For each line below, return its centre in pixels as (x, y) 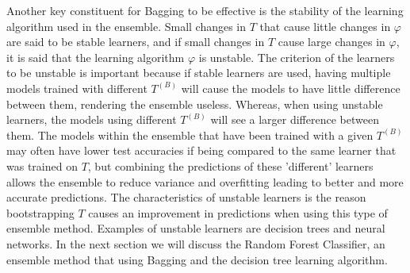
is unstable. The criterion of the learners (297, 57)
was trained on (42, 165)
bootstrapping (40, 212)
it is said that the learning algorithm (96, 57)
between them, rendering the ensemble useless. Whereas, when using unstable (195, 104)
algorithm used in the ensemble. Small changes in (126, 26)
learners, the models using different (92, 119)
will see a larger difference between (295, 119)
